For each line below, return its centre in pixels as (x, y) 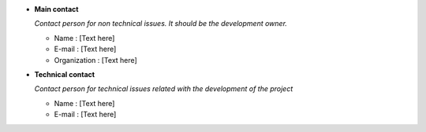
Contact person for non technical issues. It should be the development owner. (161, 24)
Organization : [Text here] (95, 60)
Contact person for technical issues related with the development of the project (164, 89)
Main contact (56, 9)
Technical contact (64, 74)
